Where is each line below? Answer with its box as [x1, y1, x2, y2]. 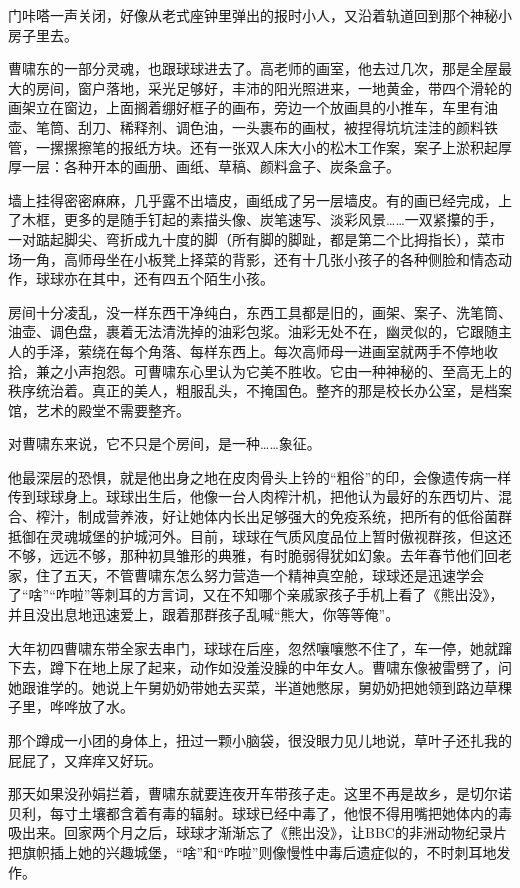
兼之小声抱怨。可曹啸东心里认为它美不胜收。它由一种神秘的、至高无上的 [35, 360, 512, 381]
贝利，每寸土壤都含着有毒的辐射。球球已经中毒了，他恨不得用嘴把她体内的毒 [8, 802, 512, 823]
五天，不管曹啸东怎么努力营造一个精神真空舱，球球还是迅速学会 [63, 564, 484, 585]
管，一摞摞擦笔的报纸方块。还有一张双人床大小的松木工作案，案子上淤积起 [8, 136, 498, 157]
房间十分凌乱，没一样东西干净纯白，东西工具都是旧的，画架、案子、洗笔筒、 [8, 301, 512, 322]
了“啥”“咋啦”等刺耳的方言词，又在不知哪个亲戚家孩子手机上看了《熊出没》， [8, 584, 504, 605]
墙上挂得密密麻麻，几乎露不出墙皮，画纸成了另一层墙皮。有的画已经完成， [8, 189, 498, 210]
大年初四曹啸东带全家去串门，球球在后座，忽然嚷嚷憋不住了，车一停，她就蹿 [8, 637, 512, 658]
